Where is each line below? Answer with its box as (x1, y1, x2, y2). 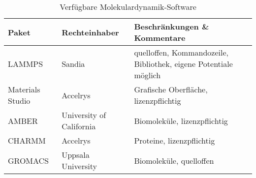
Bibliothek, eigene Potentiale (134, 58, 233, 69)
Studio (8, 95, 31, 106)
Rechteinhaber (62, 26, 119, 38)
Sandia (62, 58, 85, 69)
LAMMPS (8, 58, 43, 69)
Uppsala (62, 149, 90, 160)
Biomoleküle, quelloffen (134, 154, 214, 166)
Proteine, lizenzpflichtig (134, 135, 215, 146)
